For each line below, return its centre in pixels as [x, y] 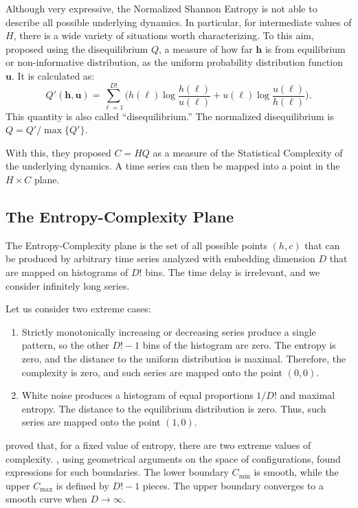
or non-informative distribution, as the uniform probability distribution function [174, 62]
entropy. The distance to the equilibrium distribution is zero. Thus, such [174, 408]
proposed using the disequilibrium [77, 48]
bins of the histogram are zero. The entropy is [239, 345]
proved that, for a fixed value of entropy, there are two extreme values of [158, 444]
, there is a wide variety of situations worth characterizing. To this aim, [164, 35]
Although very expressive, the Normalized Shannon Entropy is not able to [161, 8]
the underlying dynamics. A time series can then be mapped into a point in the [173, 166]
